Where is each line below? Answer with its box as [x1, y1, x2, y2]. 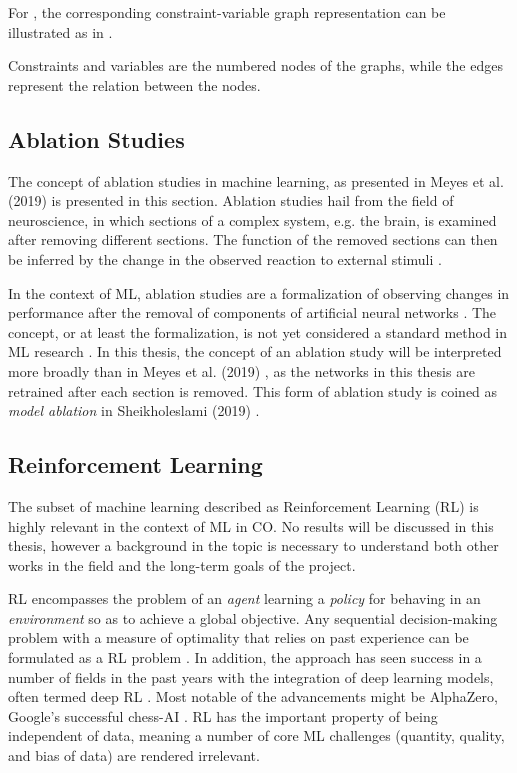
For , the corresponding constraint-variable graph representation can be [8, 2, 446, 22]
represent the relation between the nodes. [8, 74, 261, 95]
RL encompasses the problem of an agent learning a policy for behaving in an [8, 588, 481, 609]
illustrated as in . [8, 21, 113, 42]
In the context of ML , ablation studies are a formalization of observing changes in [8, 282, 510, 303]
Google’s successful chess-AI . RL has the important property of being [8, 705, 438, 726]
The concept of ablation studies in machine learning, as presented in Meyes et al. [8, 170, 504, 191]
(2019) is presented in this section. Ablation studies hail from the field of [8, 190, 454, 211]
